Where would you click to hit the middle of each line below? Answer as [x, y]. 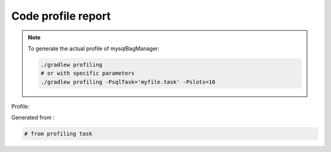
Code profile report [61, 16]
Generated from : [33, 118]
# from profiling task [58, 134]
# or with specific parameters [88, 73]
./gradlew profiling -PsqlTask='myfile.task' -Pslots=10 [128, 82]
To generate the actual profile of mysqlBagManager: [94, 48]
